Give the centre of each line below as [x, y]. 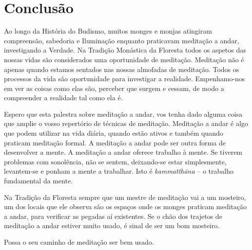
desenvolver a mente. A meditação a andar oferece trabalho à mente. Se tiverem [123, 152]
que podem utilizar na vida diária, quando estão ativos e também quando [114, 133]
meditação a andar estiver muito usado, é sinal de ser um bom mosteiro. [112, 225]
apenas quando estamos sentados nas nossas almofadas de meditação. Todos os [122, 69]
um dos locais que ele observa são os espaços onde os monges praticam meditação [126, 206]
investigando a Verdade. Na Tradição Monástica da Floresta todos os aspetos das [125, 50]
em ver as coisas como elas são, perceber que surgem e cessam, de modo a [114, 88]
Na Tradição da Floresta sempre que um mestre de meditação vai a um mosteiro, [125, 197]
